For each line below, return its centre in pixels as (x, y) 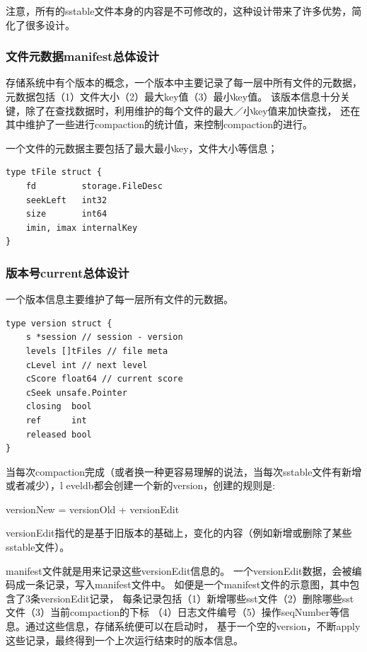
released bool (59, 434)
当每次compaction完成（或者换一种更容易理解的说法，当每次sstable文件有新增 (184, 471)
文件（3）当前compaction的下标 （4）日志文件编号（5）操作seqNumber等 (173, 612)
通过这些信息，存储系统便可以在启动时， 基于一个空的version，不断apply (193, 626)
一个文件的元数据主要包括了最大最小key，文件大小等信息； (142, 148)
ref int (56, 420)
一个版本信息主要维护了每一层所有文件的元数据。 (120, 299)
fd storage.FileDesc (94, 186)
